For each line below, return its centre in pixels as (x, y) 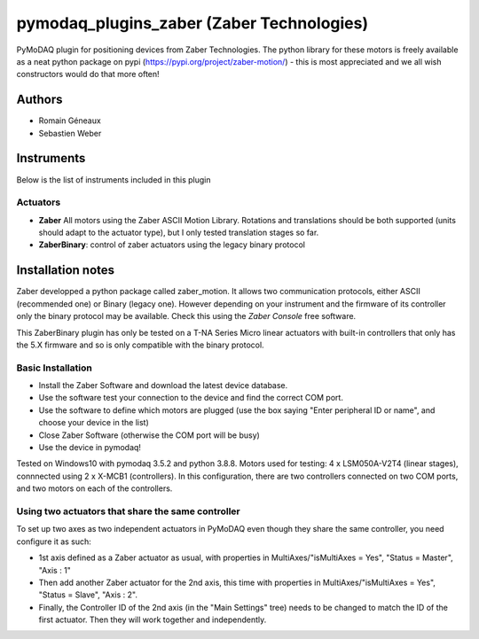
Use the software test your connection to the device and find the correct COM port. (191, 398)
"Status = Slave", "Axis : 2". (88, 595)
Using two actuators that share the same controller (128, 511)
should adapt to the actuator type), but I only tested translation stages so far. (179, 233)
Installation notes (66, 270)
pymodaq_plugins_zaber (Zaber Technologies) (192, 23)
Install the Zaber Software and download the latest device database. (163, 386)
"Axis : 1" (55, 570)
